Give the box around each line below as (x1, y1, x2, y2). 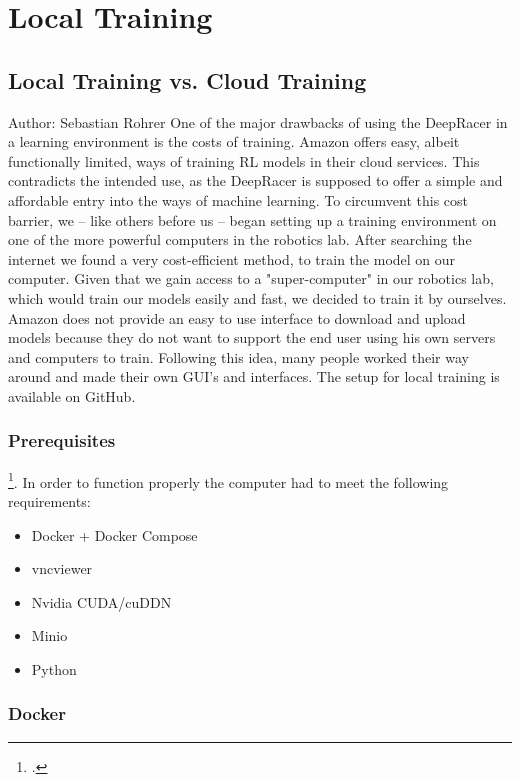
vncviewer (31, 558, 93, 579)
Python (31, 658, 77, 679)
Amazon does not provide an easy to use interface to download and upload (8, 307, 466, 328)
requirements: (8, 490, 91, 511)
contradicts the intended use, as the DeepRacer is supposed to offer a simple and (8, 170, 503, 191)
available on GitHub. (8, 385, 136, 406)
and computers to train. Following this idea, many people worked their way (8, 346, 469, 367)
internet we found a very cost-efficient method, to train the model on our (8, 248, 456, 269)
